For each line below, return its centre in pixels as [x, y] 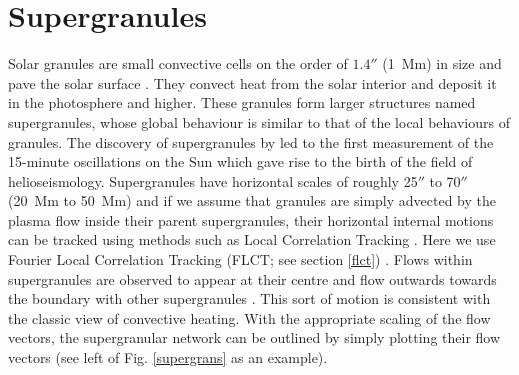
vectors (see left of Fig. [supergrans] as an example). [168, 357]
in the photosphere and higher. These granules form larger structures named [242, 102]
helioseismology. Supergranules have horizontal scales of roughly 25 [213, 180]
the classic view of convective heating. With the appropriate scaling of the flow [249, 317]
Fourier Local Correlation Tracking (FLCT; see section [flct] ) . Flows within [240, 259]
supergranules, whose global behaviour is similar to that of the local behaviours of [259, 121]
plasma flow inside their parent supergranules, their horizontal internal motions [251, 219]
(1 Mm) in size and [442, 63]
